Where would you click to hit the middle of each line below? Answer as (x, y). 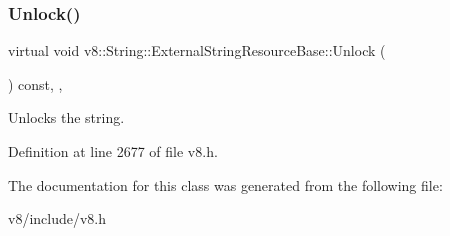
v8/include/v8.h (57, 218)
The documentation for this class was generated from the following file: (225, 184)
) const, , (35, 83)
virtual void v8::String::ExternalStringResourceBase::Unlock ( (197, 50)
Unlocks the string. (66, 117)
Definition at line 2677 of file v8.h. (113, 151)
